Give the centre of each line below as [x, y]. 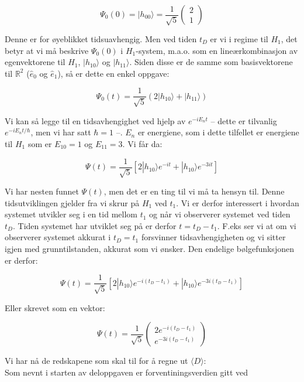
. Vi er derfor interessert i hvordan [238, 202]
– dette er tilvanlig [244, 120]
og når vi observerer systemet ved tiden [220, 214]
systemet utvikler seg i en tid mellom [71, 214]
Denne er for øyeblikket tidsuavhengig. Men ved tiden [101, 39]
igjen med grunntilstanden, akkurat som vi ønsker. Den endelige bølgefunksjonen [149, 249]
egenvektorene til [35, 62]
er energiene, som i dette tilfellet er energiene [218, 132]
